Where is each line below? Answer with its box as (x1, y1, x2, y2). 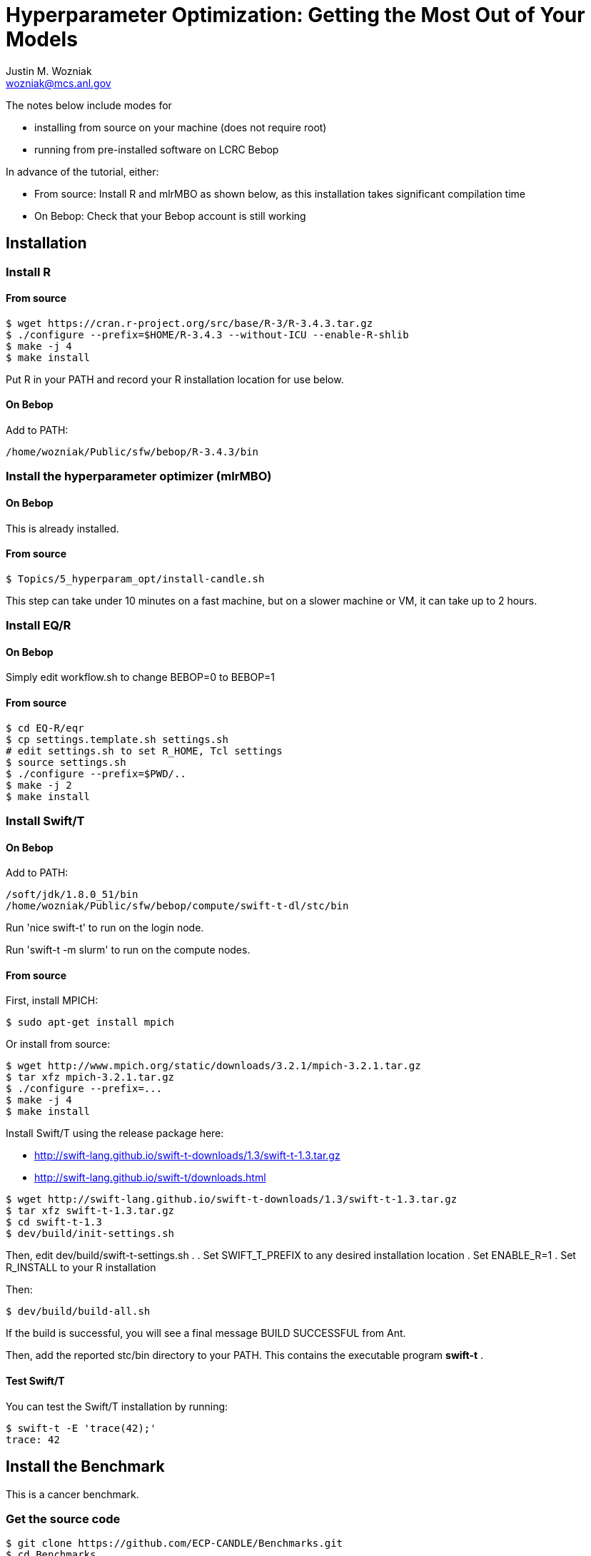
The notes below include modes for (6, 98, 172, 111)
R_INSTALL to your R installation (6, 1261, 156, 1274)
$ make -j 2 (6, 779, 72, 791)
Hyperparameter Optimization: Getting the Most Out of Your (6, 3, 585, 27)
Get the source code (6, 1511, 121, 1526)
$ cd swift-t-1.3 (6, 1216, 102, 1228)
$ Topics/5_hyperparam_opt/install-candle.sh (6, 572, 265, 585)
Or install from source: (6, 1038, 111, 1051)
